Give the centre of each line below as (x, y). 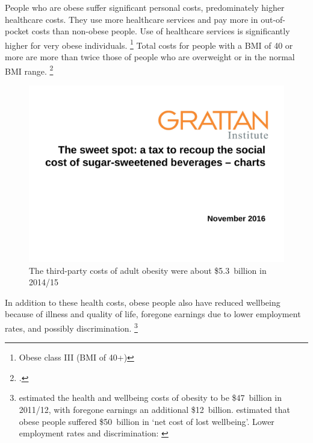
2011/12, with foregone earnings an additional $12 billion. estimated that (155, 410)
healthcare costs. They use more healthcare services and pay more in (132, 19)
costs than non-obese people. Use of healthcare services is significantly (161, 31)
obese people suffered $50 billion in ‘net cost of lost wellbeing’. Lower (147, 421)
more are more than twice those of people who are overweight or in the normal (150, 57)
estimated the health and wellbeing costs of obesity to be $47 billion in (150, 398)
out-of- (273, 19)
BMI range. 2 (29, 70)
